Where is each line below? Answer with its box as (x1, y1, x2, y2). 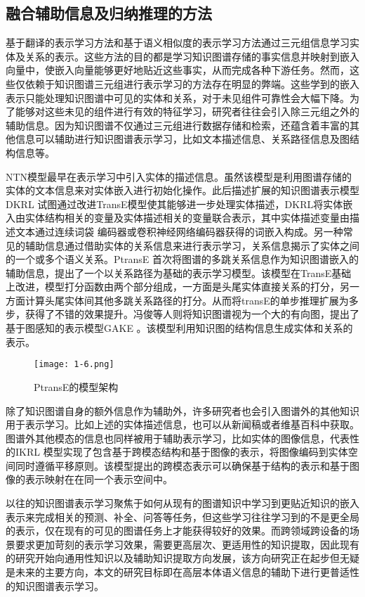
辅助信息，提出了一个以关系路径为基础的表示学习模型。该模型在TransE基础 (6, 265, 352, 280)
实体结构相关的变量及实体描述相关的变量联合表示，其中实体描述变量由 (25, 210, 350, 225)
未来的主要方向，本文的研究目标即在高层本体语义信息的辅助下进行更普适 (15, 565, 350, 579)
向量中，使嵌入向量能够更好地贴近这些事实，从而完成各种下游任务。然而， (6, 63, 350, 77)
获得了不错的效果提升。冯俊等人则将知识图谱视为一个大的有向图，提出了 (25, 307, 359, 321)
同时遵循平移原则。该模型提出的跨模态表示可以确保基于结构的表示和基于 (15, 458, 350, 473)
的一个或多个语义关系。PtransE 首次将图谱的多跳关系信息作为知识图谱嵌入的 (6, 252, 359, 267)
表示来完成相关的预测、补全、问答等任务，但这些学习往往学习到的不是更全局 (6, 509, 359, 524)
